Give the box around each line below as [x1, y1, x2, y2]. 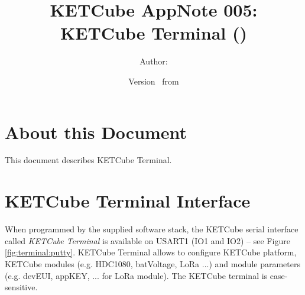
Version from [128, 74, 179, 87]
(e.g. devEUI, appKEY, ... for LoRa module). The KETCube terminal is [5, 269, 268, 281]
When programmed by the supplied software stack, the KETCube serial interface [5, 223, 298, 235]
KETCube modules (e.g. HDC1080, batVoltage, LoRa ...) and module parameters [5, 257, 300, 270]
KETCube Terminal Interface [5, 189, 251, 213]
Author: [139, 55, 168, 67]
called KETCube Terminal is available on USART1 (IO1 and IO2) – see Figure [5, 234, 290, 247]
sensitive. [5, 281, 38, 293]
